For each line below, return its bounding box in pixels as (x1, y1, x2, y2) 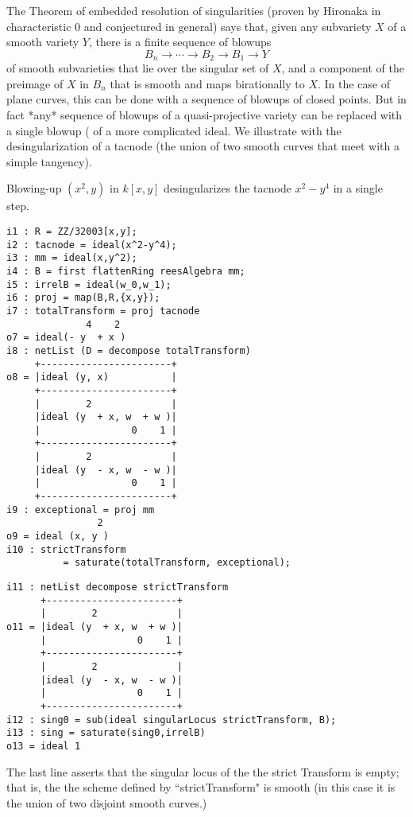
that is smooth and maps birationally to (110, 75, 305, 91)
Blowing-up (6, 180, 62, 196)
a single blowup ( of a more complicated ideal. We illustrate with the (6, 122, 342, 138)
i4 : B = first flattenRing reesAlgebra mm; (6, 265, 245, 277)
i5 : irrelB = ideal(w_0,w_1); (6, 278, 172, 290)
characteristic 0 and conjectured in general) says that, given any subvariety (6, 18, 372, 34)
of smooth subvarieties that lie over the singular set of (6, 60, 269, 76)
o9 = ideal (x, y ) (6, 531, 109, 543)
